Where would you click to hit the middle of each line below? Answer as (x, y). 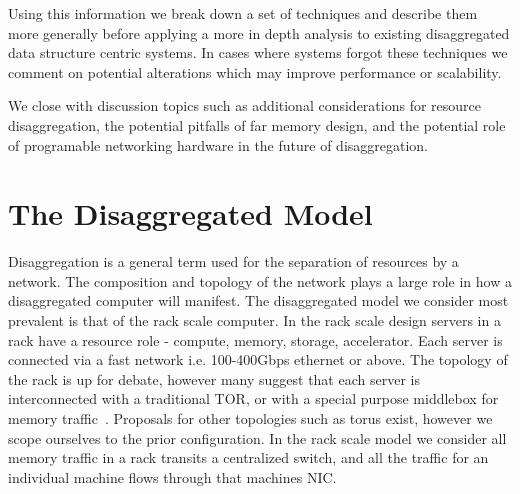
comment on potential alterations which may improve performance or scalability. (255, 71)
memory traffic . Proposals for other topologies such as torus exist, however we (250, 418)
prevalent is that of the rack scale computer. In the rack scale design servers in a (254, 320)
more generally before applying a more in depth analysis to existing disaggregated (259, 32)
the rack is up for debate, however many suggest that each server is (214, 378)
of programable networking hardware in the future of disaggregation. (218, 144)
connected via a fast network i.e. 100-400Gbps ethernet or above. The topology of (258, 359)
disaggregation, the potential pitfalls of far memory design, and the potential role (257, 124)
